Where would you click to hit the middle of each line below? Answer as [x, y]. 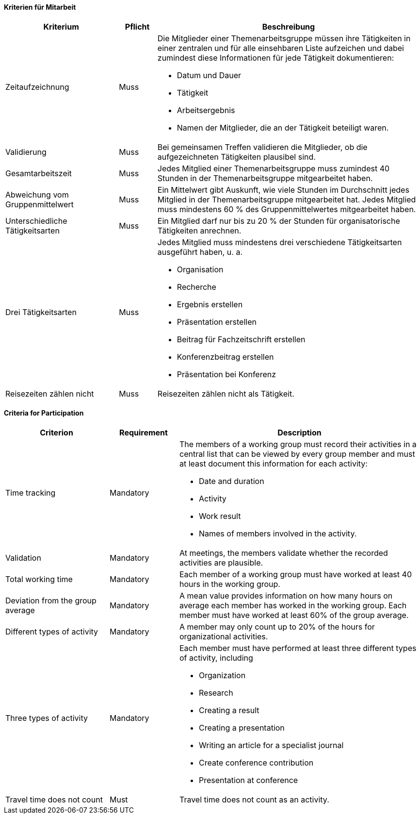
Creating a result [229, 710]
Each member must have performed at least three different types [298, 648]
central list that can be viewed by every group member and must [297, 454]
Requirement [144, 432]
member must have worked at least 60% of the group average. [294, 615]
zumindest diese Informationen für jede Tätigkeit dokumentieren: [276, 58]
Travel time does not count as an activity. [254, 799]
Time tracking [31, 492]
